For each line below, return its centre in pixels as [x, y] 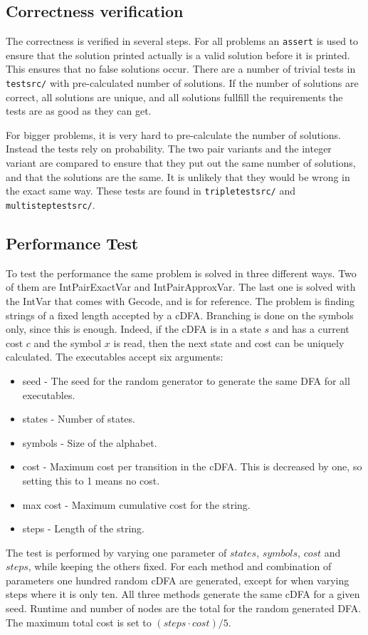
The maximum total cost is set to [79, 622]
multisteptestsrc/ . [51, 204]
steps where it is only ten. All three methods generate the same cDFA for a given [183, 594]
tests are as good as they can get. [79, 111]
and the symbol [68, 342]
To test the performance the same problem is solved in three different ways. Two [181, 273]
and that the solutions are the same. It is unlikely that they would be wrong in [178, 176]
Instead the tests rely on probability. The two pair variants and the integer [169, 149]
